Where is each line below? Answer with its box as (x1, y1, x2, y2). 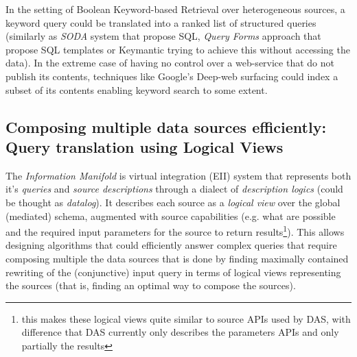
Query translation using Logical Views (5, 136, 284, 157)
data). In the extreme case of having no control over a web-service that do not (5, 56, 334, 70)
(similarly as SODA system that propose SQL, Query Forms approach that (5, 29, 321, 43)
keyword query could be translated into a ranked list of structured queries (5, 15, 316, 29)
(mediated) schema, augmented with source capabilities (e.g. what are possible (5, 208, 336, 223)
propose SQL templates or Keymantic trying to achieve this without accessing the (5, 42, 350, 56)
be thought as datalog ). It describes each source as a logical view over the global (5, 195, 341, 209)
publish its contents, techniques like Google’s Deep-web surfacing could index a (5, 69, 338, 83)
